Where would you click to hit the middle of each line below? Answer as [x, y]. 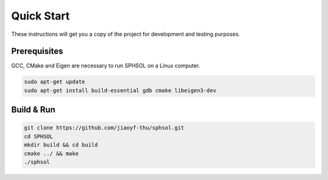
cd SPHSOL [39, 136]
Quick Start [40, 16]
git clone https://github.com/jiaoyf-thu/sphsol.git [104, 128]
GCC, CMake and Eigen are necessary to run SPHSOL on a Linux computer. [106, 66]
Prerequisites [37, 51]
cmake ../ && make [51, 153]
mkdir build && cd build [61, 145]
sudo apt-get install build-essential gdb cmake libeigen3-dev [120, 90]
